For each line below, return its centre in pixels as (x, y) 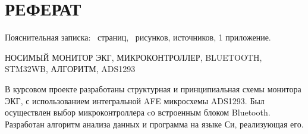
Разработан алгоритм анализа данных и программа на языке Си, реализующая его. (154, 124)
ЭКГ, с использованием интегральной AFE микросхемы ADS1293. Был (135, 100)
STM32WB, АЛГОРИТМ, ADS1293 (70, 69)
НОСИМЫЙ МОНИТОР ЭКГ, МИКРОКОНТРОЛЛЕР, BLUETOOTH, (133, 57)
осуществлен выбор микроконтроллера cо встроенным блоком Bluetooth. (138, 112)
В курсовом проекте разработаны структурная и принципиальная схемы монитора (153, 88)
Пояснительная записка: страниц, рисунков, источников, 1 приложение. (138, 37)
